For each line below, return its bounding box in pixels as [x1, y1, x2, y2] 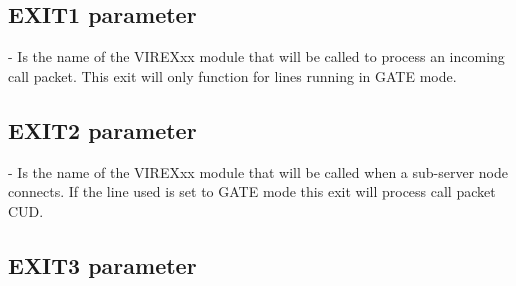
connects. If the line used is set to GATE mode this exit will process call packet [8, 181, 496, 202]
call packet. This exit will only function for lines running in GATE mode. [8, 65, 457, 86]
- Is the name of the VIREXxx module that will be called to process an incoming [8, 46, 505, 67]
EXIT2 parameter [8, 114, 197, 145]
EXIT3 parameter [8, 249, 197, 280]
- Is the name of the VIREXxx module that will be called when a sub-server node [8, 161, 508, 182]
